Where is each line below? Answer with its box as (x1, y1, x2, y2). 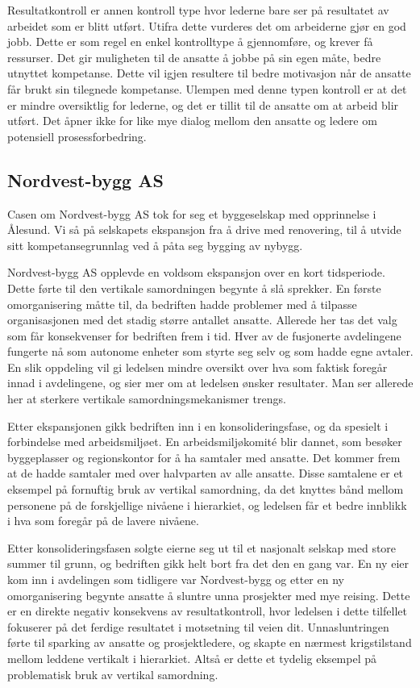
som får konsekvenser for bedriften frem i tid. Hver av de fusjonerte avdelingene (7, 327, 401, 344)
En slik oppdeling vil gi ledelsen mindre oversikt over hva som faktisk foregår (7, 358, 388, 375)
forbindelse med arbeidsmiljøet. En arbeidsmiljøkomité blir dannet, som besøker (7, 433, 402, 450)
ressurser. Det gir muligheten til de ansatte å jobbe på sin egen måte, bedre (7, 48, 381, 65)
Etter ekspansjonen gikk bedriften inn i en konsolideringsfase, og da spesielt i (7, 417, 389, 434)
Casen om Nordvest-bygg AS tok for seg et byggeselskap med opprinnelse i (7, 205, 376, 222)
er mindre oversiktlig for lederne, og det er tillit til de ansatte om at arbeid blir (7, 96, 399, 113)
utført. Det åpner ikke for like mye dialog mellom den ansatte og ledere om (7, 112, 377, 129)
